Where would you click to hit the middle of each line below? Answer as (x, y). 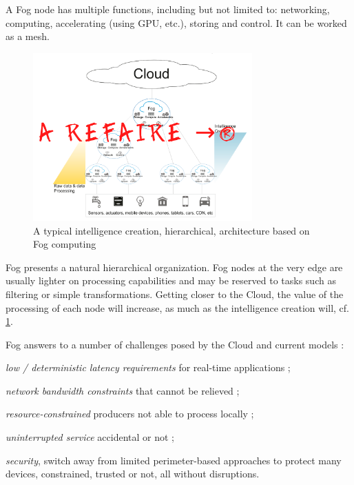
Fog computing (65, 244)
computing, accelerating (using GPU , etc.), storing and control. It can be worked (176, 22)
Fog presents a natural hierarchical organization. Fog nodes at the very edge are (174, 267)
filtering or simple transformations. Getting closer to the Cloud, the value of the (175, 294)
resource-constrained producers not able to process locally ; (130, 414)
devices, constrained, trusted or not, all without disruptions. (133, 474)
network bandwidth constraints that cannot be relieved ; (123, 390)
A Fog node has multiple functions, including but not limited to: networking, (168, 9)
